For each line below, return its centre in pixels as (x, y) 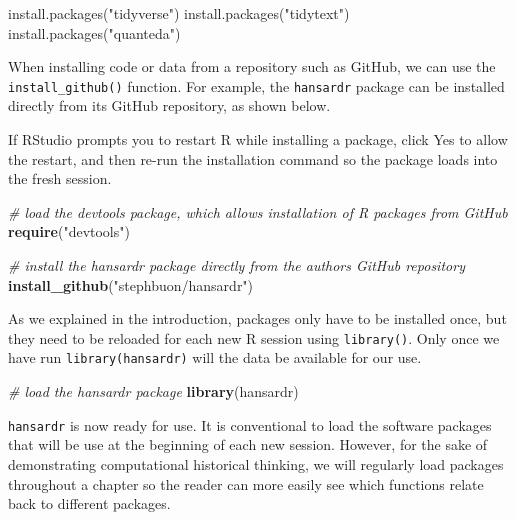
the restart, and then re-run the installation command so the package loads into (253, 158)
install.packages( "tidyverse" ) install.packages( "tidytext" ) (179, 13)
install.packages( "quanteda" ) (94, 32)
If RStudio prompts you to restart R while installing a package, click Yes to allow (258, 139)
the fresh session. (60, 178)
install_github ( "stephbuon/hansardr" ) (131, 284)
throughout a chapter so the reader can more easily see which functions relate (246, 483)
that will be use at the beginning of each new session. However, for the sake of (248, 444)
